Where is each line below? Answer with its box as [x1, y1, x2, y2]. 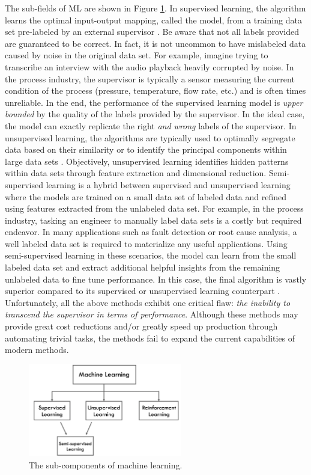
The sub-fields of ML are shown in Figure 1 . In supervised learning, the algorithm [5, 2, 306, 14]
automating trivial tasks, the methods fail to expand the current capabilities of [5, 331, 295, 344]
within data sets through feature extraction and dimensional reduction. [5, 167, 267, 179]
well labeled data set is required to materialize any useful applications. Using [5, 237, 288, 250]
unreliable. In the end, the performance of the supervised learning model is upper [5, 96, 303, 108]
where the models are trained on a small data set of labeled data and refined [5, 190, 286, 203]
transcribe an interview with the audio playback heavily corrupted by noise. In [5, 60, 294, 73]
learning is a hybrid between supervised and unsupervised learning [46, 178, 291, 191]
